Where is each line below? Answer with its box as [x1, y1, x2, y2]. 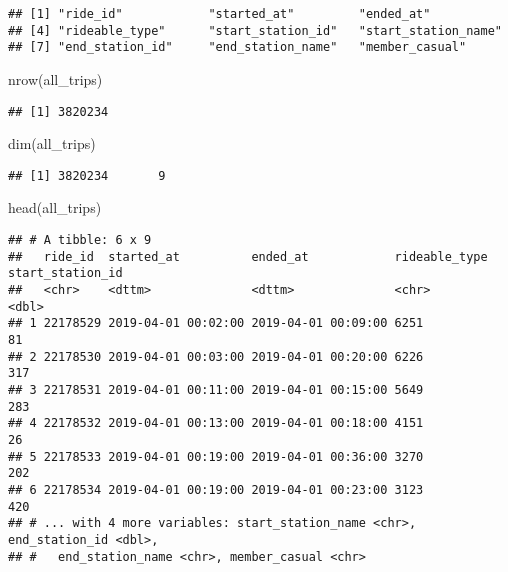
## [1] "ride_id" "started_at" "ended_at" [8, 7, 431, 21]
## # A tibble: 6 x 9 [8, 233, 152, 248]
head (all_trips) [8, 197, 102, 218]
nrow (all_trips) [8, 68, 103, 89]
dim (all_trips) [8, 133, 96, 154]
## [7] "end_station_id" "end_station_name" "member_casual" [8, 40, 467, 55]
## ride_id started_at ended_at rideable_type [8, 249, 488, 264]
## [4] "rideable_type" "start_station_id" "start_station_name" [8, 23, 502, 38]
